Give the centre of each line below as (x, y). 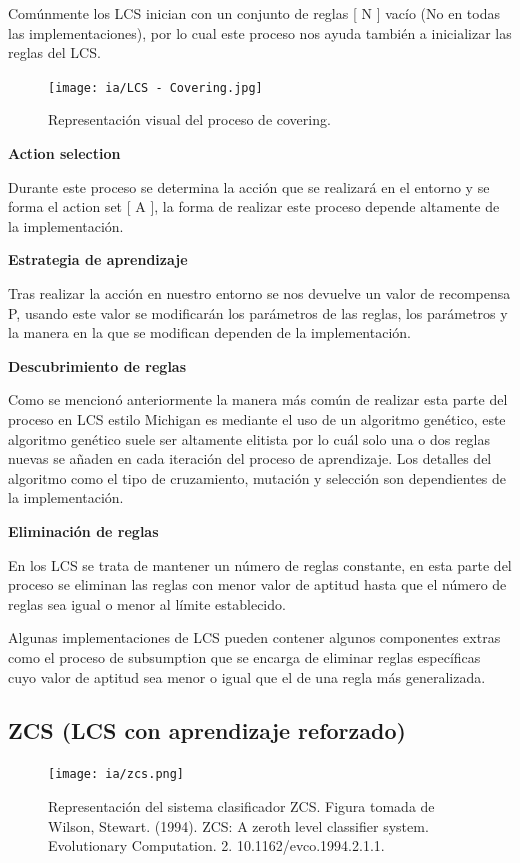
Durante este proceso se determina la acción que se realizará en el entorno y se (249, 186)
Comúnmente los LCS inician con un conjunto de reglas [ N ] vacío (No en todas (254, 13)
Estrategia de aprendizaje (98, 259)
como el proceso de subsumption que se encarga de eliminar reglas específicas (244, 656)
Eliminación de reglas (83, 530)
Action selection (64, 153)
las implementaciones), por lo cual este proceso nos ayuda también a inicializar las (260, 32)
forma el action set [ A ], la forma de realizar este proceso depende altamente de (254, 206)
